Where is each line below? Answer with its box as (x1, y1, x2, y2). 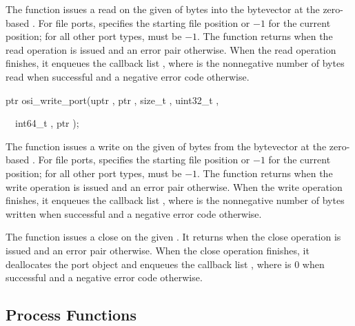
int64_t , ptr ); (14, 116, 79, 130)
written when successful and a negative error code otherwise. (6, 206, 262, 221)
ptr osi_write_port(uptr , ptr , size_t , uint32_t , (6, 92, 219, 107)
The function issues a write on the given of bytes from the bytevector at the (6, 139, 327, 153)
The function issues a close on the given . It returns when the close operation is (6, 230, 341, 244)
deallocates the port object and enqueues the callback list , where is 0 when (6, 256, 325, 271)
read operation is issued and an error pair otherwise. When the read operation (6, 42, 336, 57)
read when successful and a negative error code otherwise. (6, 69, 250, 83)
